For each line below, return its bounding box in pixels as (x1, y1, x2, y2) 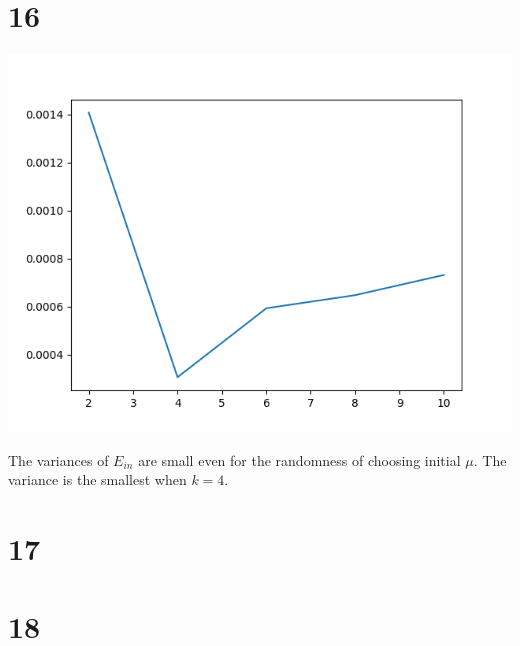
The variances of (8, 449, 109, 470)
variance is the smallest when (8, 469, 187, 490)
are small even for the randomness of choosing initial (138, 449, 461, 470)
